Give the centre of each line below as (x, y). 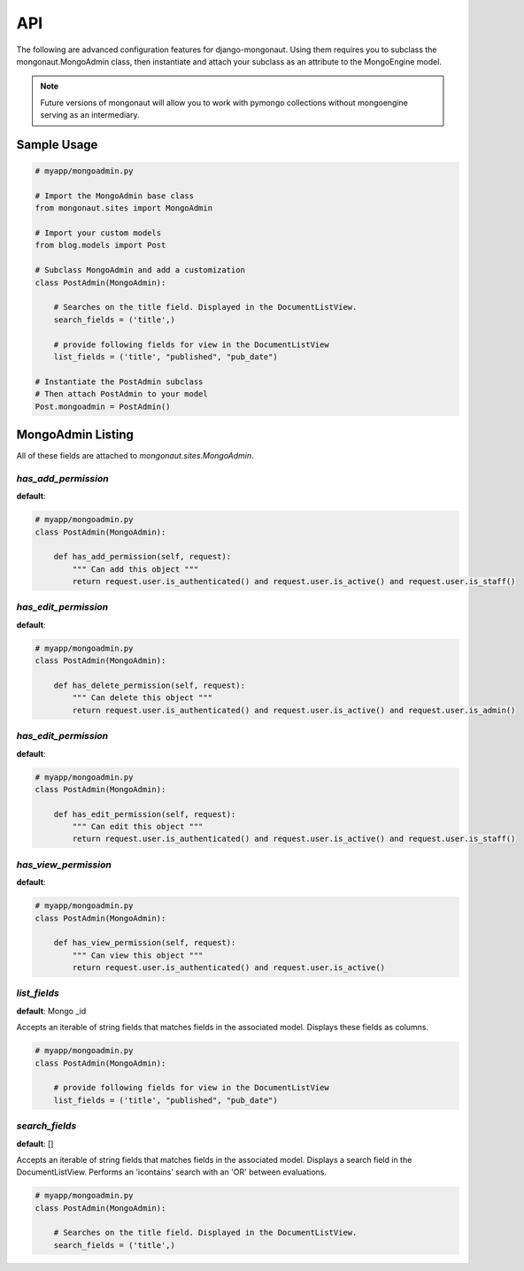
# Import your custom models (98, 233)
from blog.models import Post (100, 245)
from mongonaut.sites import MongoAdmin (123, 208)
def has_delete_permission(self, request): (149, 686)
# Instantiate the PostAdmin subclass (119, 381)
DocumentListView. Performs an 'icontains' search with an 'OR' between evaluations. (172, 1172)
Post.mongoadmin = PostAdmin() (103, 406)
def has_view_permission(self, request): (145, 943)
